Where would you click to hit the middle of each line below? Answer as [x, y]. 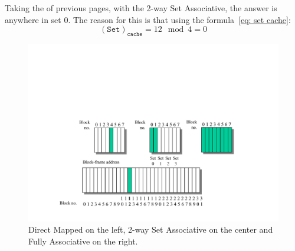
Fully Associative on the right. [83, 241]
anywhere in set [33, 19]
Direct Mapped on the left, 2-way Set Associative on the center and [151, 229]
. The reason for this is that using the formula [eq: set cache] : [179, 19]
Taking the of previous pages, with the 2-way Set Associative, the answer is [141, 8]
